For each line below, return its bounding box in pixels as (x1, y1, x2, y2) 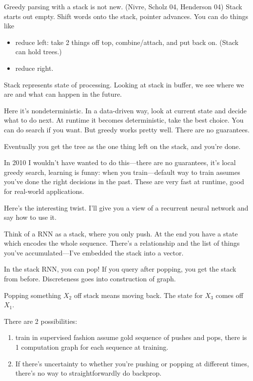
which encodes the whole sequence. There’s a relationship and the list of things (4, 238, 240, 248)
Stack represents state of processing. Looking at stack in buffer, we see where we (4, 79, 244, 89)
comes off (215, 290, 243, 300)
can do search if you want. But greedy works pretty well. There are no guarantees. (4, 124, 250, 134)
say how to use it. (4, 212, 57, 222)
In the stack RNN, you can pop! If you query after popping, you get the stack (4, 264, 236, 274)
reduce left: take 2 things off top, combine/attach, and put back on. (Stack (15, 37, 239, 47)
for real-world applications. (4, 186, 84, 196)
